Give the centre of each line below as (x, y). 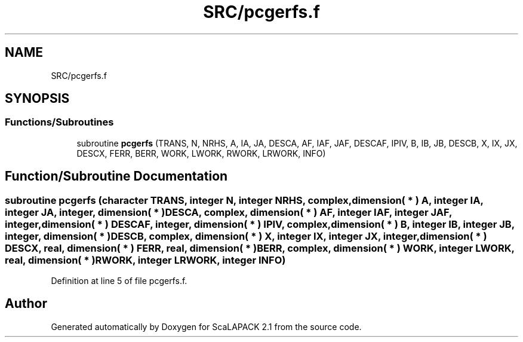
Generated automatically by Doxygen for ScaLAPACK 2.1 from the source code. (206, 326)
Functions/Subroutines (59, 122)
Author (26, 304)
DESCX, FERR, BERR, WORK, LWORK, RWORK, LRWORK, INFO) (201, 153)
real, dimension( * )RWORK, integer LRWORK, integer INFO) (145, 260)
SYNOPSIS (37, 99)
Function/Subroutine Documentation (116, 176)
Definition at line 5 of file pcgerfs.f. (119, 281)
